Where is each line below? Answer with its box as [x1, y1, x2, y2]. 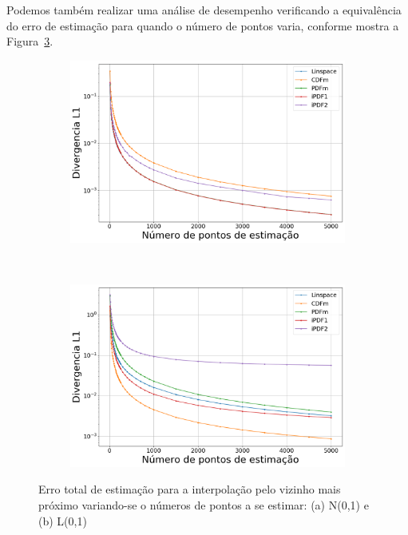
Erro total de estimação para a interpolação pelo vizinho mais [38, 481, 341, 497]
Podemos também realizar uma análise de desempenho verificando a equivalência [6, 2, 402, 18]
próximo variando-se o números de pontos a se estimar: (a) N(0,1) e [38, 497, 369, 513]
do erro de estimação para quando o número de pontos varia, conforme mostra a [6, 17, 399, 34]
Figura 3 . [6, 33, 53, 50]
